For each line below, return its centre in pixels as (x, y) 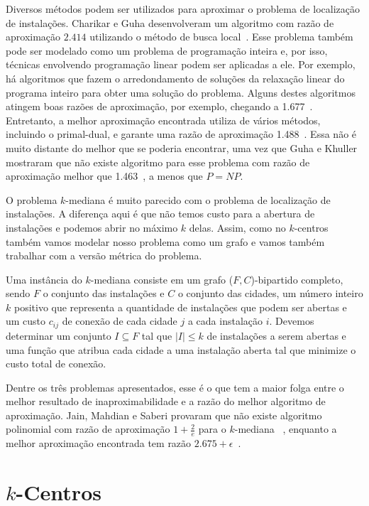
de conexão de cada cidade (120, 321)
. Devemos (292, 321)
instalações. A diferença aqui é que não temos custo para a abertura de (160, 214)
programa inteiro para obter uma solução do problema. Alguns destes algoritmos (181, 92)
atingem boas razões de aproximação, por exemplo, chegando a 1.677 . (159, 106)
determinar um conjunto (59, 335)
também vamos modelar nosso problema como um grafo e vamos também (165, 241)
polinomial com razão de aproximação (88, 429)
